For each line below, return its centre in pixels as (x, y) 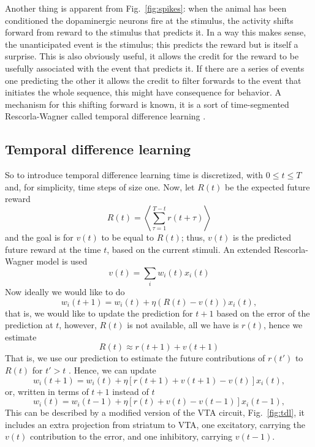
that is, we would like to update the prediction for (99, 313)
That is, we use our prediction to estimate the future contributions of (135, 358)
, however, (78, 325)
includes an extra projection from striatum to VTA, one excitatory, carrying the (155, 424)
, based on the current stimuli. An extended (189, 249)
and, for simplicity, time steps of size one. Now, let (100, 186)
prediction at (29, 325)
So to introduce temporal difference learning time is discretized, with (134, 175)
